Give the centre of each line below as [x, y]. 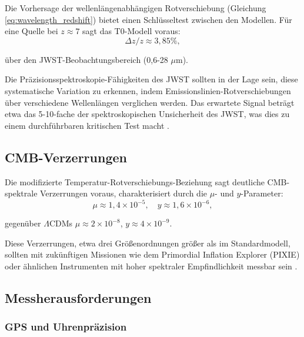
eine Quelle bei [31, 31]
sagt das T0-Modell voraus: [131, 31]
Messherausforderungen [78, 298]
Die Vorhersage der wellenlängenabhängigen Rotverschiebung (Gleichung [136, 8]
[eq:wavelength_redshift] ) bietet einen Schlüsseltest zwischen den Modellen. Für [148, 19]
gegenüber [23, 223]
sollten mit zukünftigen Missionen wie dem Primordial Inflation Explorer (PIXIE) [152, 254]
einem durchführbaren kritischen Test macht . [87, 125]
